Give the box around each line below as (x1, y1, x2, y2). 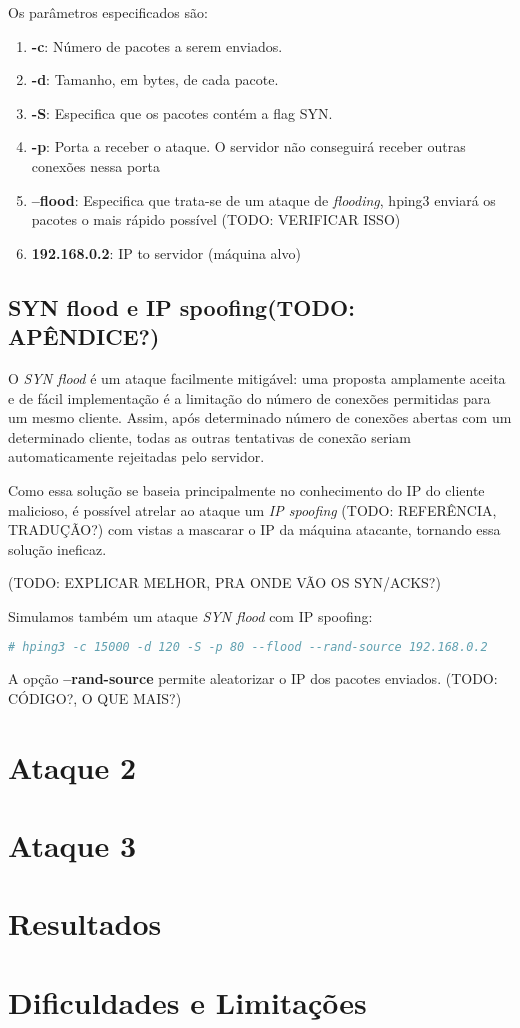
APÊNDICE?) (8, 321, 160, 352)
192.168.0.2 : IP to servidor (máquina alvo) (31, 242, 301, 263)
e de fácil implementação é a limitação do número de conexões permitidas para (8, 387, 491, 408)
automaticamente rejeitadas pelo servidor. (8, 446, 265, 467)
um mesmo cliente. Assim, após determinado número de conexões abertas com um (8, 407, 512, 428)
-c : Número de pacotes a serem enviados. (31, 35, 283, 56)
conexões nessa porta (31, 155, 160, 176)
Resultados (8, 903, 162, 944)
